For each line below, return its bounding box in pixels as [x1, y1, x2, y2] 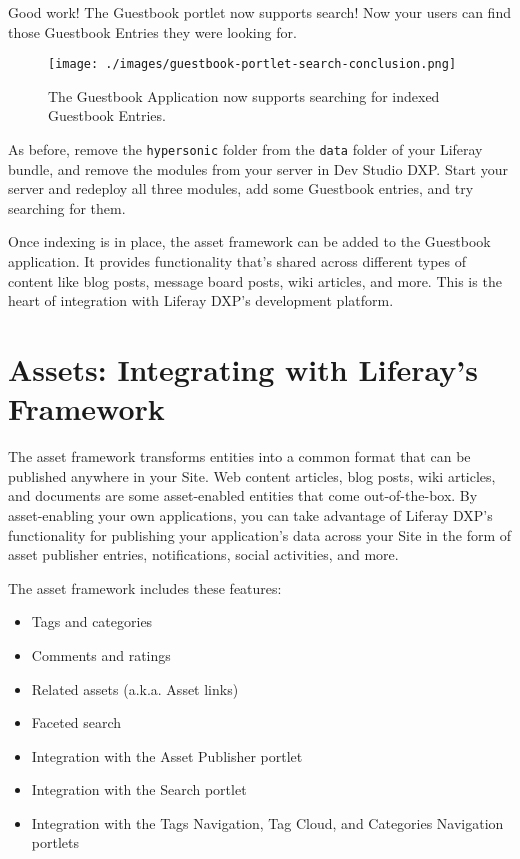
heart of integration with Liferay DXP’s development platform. [8, 290, 394, 311]
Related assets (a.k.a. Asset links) [31, 678, 239, 699]
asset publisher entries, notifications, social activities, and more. [8, 544, 399, 565]
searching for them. [8, 197, 126, 218]
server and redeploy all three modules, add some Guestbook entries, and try [8, 178, 474, 199]
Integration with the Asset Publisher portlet [31, 745, 303, 766]
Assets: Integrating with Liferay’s [8, 349, 478, 390]
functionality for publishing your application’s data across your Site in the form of [8, 524, 512, 545]
